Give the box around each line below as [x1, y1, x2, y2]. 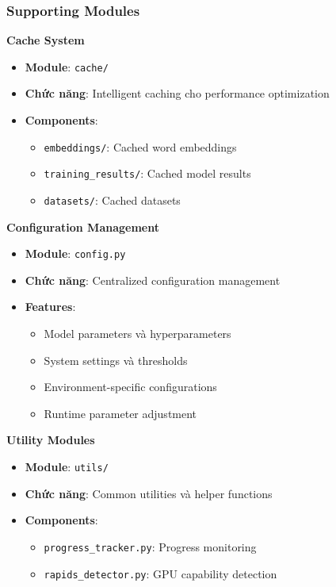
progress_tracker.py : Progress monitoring [44, 538, 257, 554]
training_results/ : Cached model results [44, 165, 251, 182]
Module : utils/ [25, 458, 109, 475]
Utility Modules [6, 432, 95, 448]
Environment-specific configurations [44, 378, 217, 395]
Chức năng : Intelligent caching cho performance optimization [25, 85, 330, 102]
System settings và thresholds [44, 351, 188, 368]
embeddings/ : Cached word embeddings [44, 138, 237, 155]
